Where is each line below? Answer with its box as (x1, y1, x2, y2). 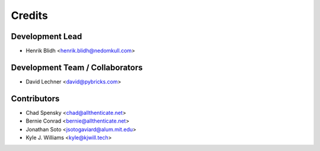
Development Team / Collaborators (11, 62, 143, 72)
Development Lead (11, 31, 82, 41)
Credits (11, 9, 49, 22)
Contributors (11, 94, 60, 104)
